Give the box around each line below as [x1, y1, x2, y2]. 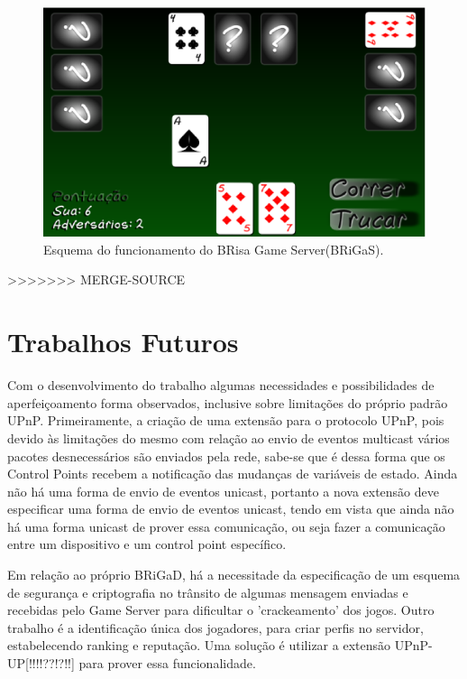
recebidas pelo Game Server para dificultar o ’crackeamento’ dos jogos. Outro [7, 600, 435, 619]
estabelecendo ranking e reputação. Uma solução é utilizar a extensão [7, 636, 390, 655]
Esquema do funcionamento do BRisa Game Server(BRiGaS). [43, 239, 384, 258]
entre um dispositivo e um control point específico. [7, 535, 287, 553]
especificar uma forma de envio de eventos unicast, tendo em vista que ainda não [7, 499, 454, 518]
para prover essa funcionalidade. [78, 654, 256, 673]
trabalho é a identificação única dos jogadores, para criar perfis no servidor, [7, 618, 424, 637]
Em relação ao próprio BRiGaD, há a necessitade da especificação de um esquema [7, 565, 461, 584]
